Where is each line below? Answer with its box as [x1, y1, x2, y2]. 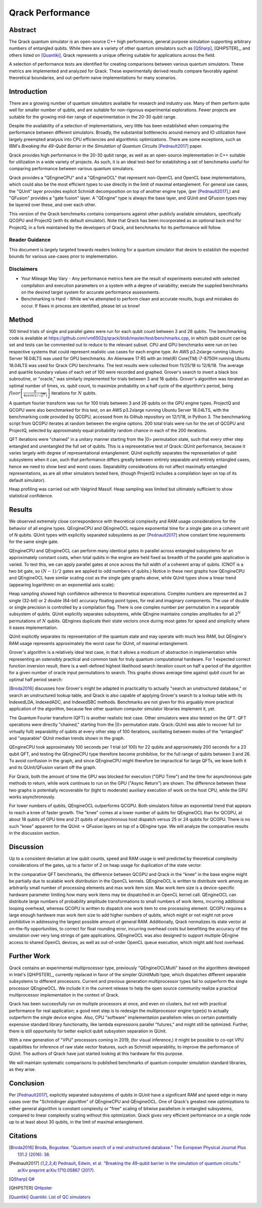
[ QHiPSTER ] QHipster [9, 1185, 52, 1191]
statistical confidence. [9, 493, 53, 499]
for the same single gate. [9, 539, 59, 544]
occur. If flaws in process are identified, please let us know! [21, 303, 140, 309]
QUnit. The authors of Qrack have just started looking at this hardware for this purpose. [9, 1050, 184, 1057]
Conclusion [9, 1079, 45, 1087]
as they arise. [9, 1066, 36, 1072]
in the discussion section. [9, 830, 60, 836]
